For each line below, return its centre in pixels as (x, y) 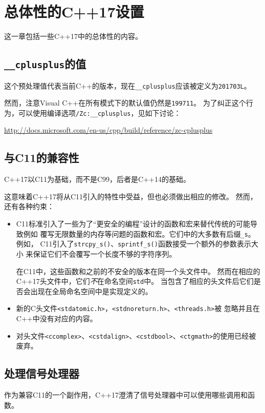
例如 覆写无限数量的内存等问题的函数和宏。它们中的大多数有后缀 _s (136, 233)
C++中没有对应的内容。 (57, 318)
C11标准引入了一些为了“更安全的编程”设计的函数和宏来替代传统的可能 (133, 224)
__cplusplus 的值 (45, 64)
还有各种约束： (29, 206)
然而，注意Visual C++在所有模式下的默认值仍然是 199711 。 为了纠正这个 (125, 103)
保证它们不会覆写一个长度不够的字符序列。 (105, 253)
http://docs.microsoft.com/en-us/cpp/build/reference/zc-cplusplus (108, 130)
